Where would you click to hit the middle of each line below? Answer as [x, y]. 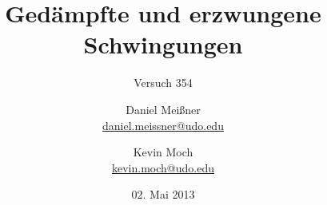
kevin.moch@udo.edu [163, 167]
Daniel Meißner [163, 109]
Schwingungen [163, 44]
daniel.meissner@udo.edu [163, 125]
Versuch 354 [163, 83]
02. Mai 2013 [163, 194]
